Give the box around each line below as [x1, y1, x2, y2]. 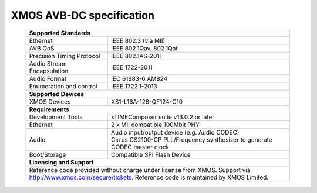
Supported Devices [29, 89, 85, 98]
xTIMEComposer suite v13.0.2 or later [110, 113, 215, 121]
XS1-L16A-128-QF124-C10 [110, 97, 183, 105]
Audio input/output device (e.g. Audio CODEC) [110, 128, 240, 136]
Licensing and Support [29, 158, 94, 166]
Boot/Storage [29, 150, 66, 158]
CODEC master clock [110, 143, 170, 151]
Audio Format [29, 74, 67, 82]
